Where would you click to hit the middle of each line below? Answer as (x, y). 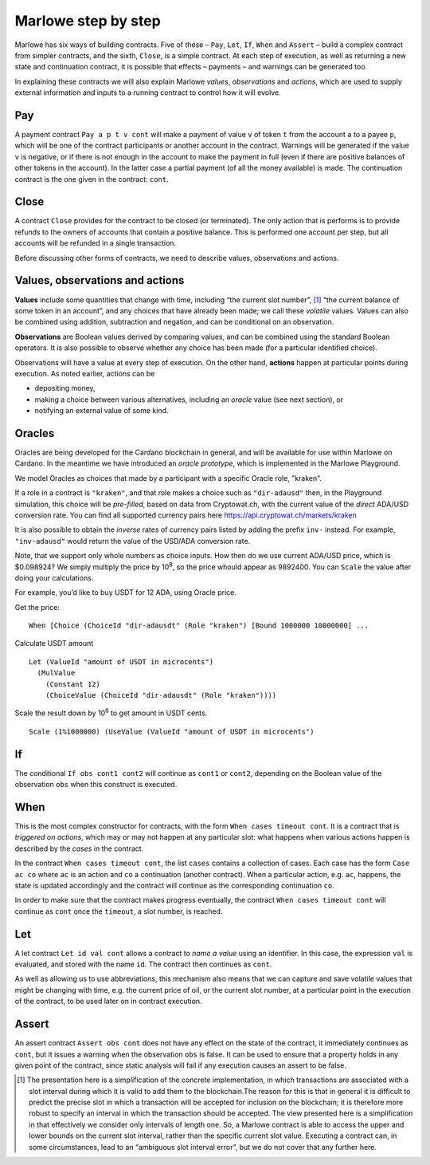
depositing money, (65, 388)
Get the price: (37, 607)
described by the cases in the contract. (79, 848)
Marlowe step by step (88, 21)
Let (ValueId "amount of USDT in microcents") (121, 661)
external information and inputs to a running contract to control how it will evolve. (148, 92)
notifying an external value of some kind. (102, 411)
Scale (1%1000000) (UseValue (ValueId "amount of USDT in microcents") (172, 731)
